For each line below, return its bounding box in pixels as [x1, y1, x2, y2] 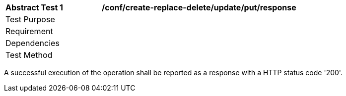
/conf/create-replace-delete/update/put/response [102, 2, 296, 12]
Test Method [5, 50, 53, 60]
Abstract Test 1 [5, 2, 63, 12]
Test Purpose [5, 14, 55, 24]
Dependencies [5, 38, 60, 48]
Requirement [5, 26, 53, 36]
